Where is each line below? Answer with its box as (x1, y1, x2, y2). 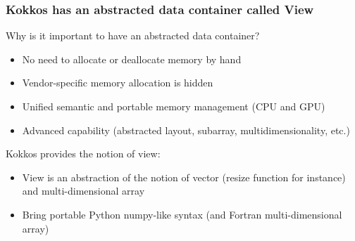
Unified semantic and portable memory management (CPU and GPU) (22, 99, 325, 113)
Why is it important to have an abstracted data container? (6, 28, 260, 43)
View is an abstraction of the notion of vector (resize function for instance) (22, 169, 346, 184)
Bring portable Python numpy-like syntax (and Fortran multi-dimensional (22, 207, 342, 221)
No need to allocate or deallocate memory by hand (22, 51, 242, 66)
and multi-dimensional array (22, 183, 145, 198)
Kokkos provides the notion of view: (6, 146, 161, 161)
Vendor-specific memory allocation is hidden (22, 75, 213, 90)
